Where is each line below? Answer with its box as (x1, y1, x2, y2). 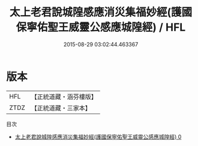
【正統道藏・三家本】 (31, 103, 92, 112)
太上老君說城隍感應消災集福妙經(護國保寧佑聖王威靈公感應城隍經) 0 (14, 133, 182, 140)
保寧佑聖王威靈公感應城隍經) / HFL (16, 20, 186, 34)
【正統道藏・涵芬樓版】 (31, 93, 98, 101)
